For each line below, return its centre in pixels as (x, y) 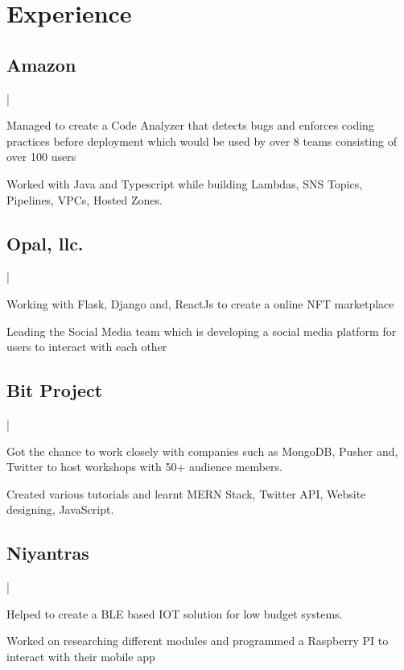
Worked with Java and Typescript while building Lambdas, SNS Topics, (185, 183)
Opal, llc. (45, 243)
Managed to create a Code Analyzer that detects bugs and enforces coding (190, 125)
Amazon (41, 64)
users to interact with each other (87, 347)
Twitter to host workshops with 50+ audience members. (145, 467)
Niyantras (48, 553)
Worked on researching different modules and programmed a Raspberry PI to (198, 641)
